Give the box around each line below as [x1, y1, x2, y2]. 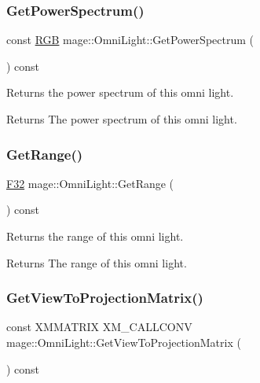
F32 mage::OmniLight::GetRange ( [6, 175, 174, 191]
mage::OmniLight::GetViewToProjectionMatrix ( [6, 334, 241, 350]
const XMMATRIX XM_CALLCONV [6, 319, 192, 335]
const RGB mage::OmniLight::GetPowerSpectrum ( [6, 31, 254, 48]
